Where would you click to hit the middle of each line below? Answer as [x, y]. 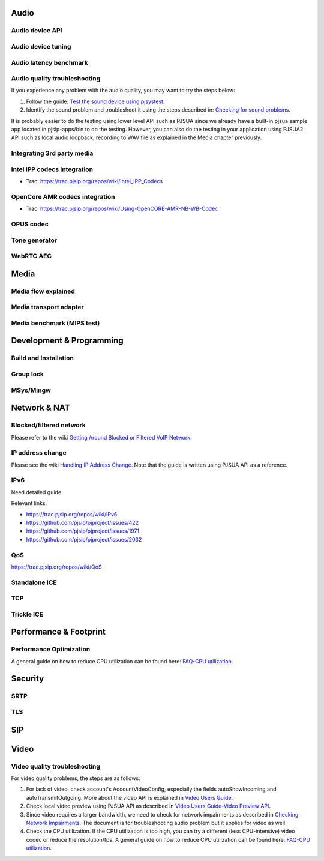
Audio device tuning [41, 46]
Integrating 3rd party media [52, 153]
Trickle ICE [27, 614]
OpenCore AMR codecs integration [63, 196]
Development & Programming [67, 341]
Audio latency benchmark [49, 62]
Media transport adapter [47, 307]
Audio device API [37, 31]
